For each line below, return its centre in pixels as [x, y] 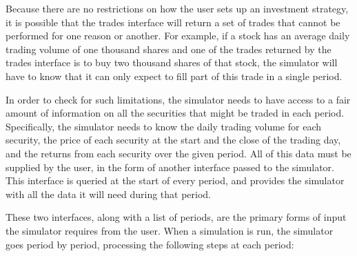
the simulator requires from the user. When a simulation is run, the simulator [170, 230]
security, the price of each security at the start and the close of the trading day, [173, 140]
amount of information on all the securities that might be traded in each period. [175, 113]
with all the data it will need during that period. [109, 194]
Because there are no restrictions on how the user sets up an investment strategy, [177, 8]
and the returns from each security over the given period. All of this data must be [178, 153]
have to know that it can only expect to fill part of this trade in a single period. [174, 76]
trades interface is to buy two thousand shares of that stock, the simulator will [172, 62]
